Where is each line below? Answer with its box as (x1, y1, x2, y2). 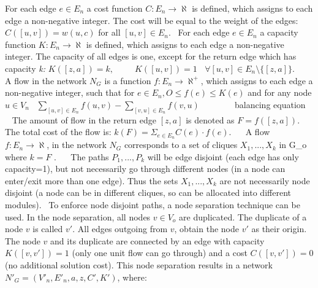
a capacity (260, 26, 298, 39)
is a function (104, 74, 151, 87)
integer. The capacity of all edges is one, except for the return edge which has (5, 50, 297, 63)
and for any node (248, 86, 312, 99)
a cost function (86, 2, 143, 14)
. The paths (54, 150, 109, 163)
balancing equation (235, 98, 306, 111)
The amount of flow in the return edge (12, 113, 157, 126)
